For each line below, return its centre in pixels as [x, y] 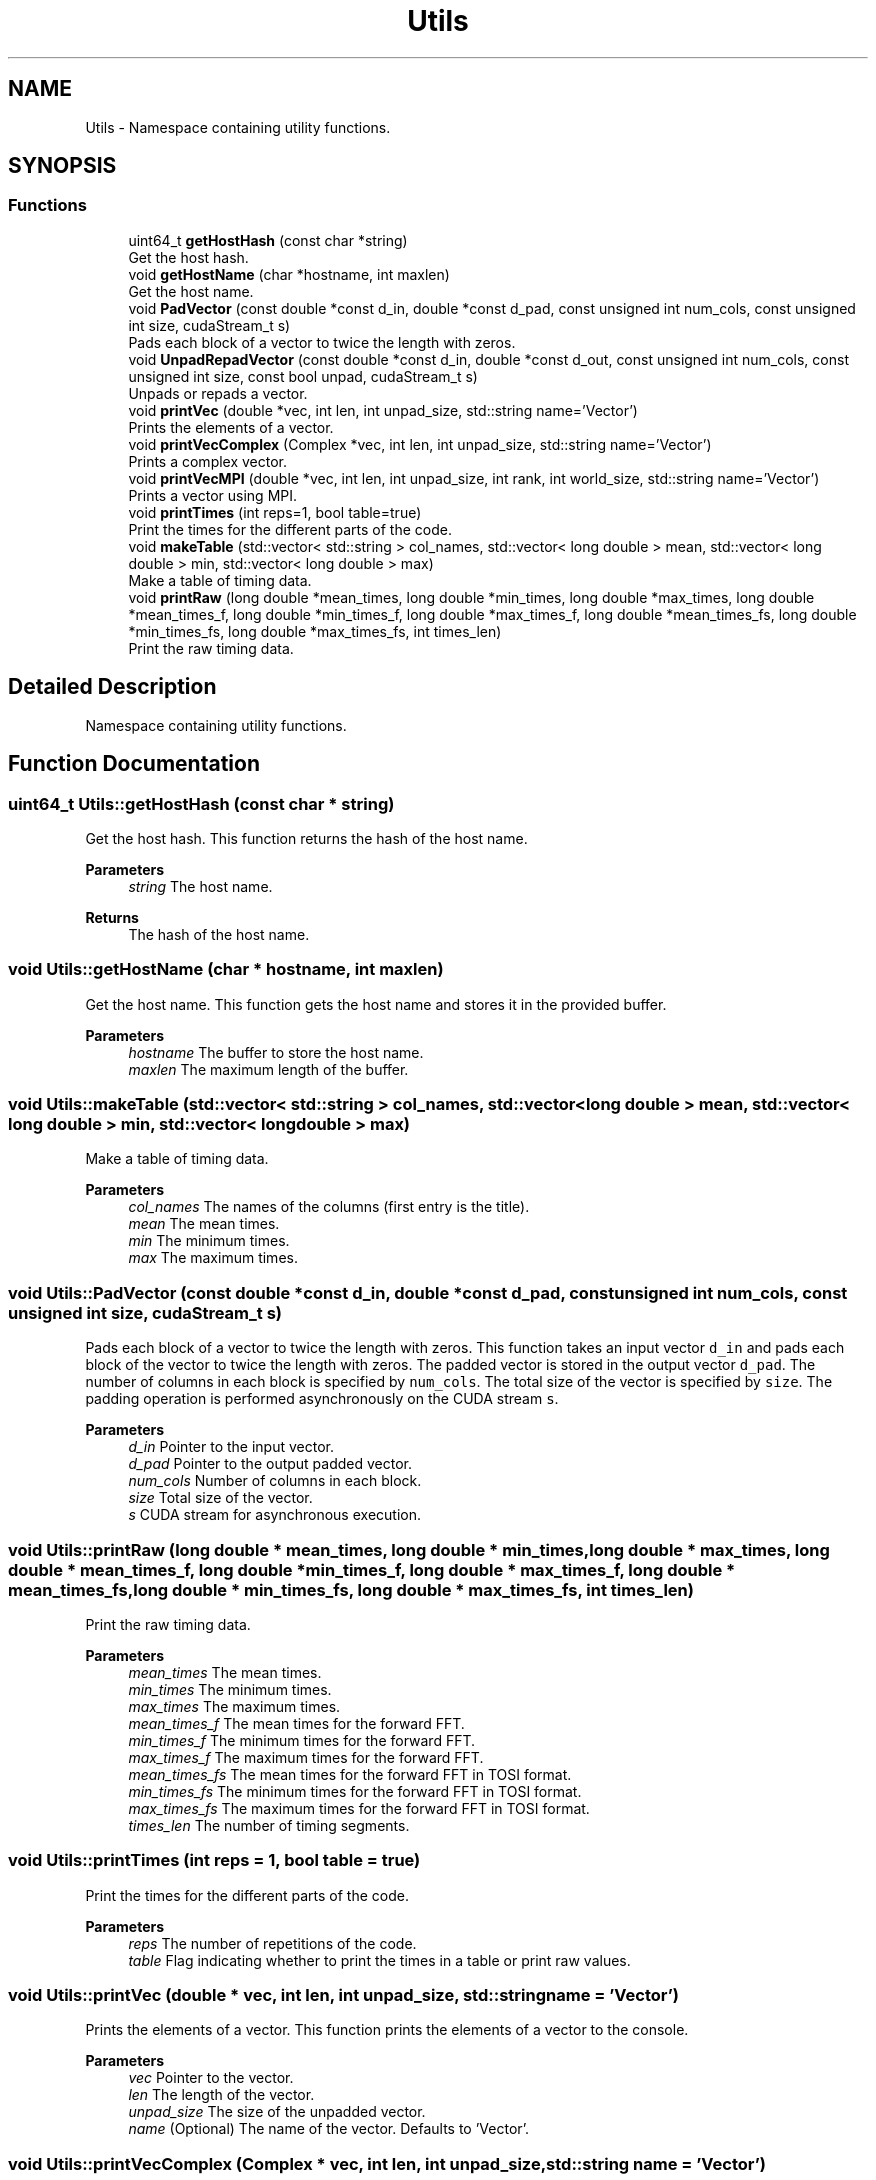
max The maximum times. [213, 1258]
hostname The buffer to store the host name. [276, 1052]
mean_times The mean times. [225, 1672]
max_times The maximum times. [234, 1706]
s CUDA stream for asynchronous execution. [274, 1515]
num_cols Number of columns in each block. [275, 1481]
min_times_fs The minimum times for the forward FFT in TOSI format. [355, 1791]
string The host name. [200, 886]
